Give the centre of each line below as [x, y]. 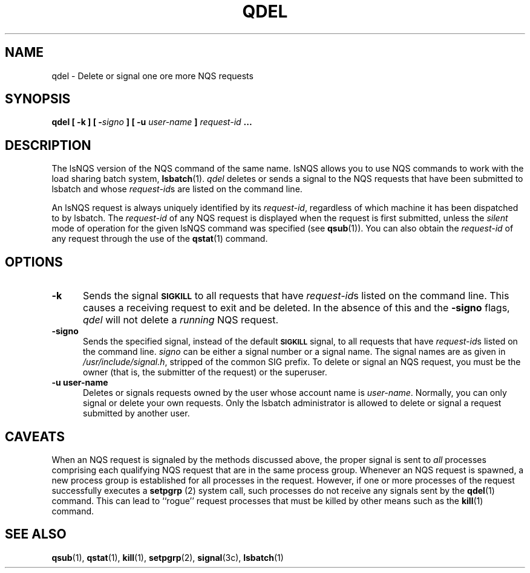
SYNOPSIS [38, 99]
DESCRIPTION [48, 145]
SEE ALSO [36, 534]
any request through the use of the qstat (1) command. [160, 239]
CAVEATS [35, 436]
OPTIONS [34, 262]
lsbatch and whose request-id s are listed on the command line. [177, 189]
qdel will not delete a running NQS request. [180, 320]
